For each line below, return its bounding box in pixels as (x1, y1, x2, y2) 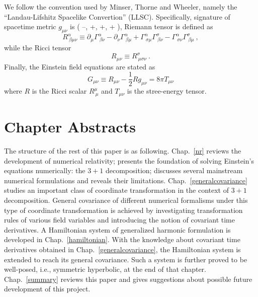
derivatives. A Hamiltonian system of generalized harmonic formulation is (4, 224, 231, 235)
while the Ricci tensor (4, 42, 71, 53)
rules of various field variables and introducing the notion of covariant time (4, 214, 235, 225)
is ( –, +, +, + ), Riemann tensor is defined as (70, 21, 213, 32)
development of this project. (4, 283, 91, 294)
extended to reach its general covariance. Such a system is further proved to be (4, 254, 247, 264)
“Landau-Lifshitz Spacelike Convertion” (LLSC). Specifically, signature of (4, 11, 230, 22)
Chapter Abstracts (4, 116, 136, 137)
